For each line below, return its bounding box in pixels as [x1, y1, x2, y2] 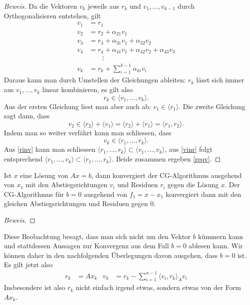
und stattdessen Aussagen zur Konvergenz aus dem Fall [4, 241, 169, 251]
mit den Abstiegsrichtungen [25, 179, 108, 190]
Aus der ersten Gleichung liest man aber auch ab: [4, 101, 151, 111]
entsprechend [4, 154, 43, 164]
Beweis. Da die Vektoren [4, 1, 77, 11]
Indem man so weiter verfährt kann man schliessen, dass [4, 127, 171, 137]
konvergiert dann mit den [166, 189, 241, 199]
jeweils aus [87, 1, 119, 11]
